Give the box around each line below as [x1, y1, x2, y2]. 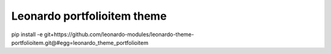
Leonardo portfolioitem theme [11, 9, 167, 23]
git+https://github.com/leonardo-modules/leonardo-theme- [44, 31, 194, 38]
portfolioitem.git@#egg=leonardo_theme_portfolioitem [11, 39, 148, 46]
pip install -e [11, 31, 43, 38]
